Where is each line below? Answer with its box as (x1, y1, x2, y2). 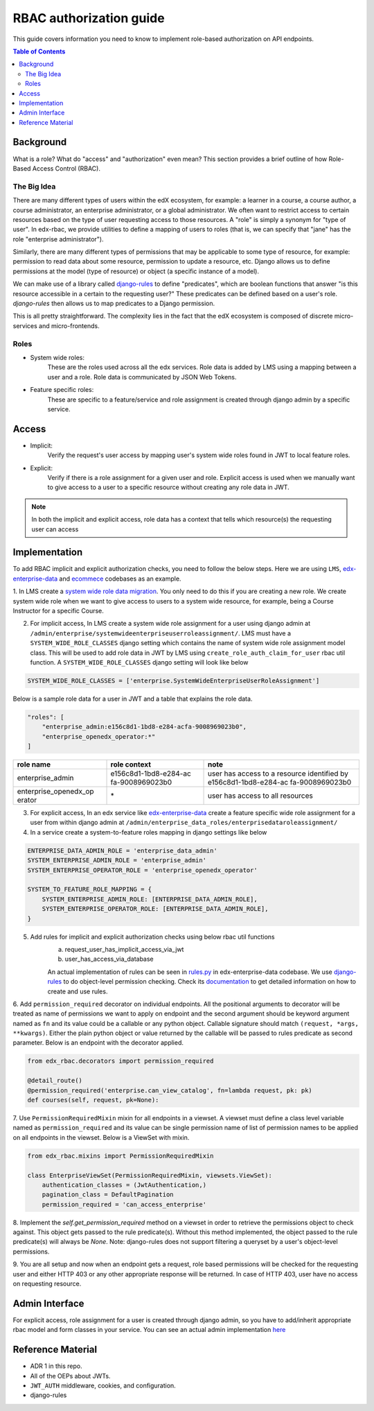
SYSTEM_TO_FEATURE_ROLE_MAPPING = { (27, 885, 152, 893)
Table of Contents (12, 47, 66, 55)
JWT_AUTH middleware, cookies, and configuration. (30, 1381, 176, 1390)
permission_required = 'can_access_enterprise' (42, 1200, 207, 1208)
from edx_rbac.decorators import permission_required (27, 1057, 214, 1065)
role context (110, 760, 152, 769)
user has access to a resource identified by (207, 769, 349, 778)
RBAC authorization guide (12, 10, 166, 26)
